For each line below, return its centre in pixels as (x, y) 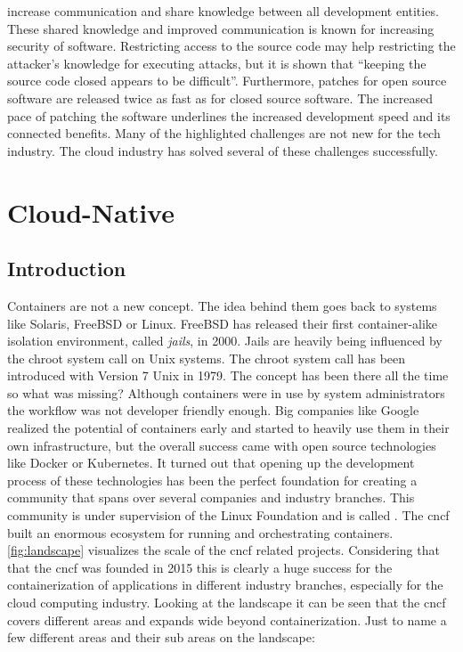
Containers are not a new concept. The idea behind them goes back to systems (222, 305)
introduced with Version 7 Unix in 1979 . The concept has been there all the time (228, 375)
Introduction (67, 269)
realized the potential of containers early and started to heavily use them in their (228, 428)
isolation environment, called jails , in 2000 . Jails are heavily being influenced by (225, 341)
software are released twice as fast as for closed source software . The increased (220, 98)
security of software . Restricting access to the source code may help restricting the (231, 46)
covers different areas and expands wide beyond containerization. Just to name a (227, 619)
